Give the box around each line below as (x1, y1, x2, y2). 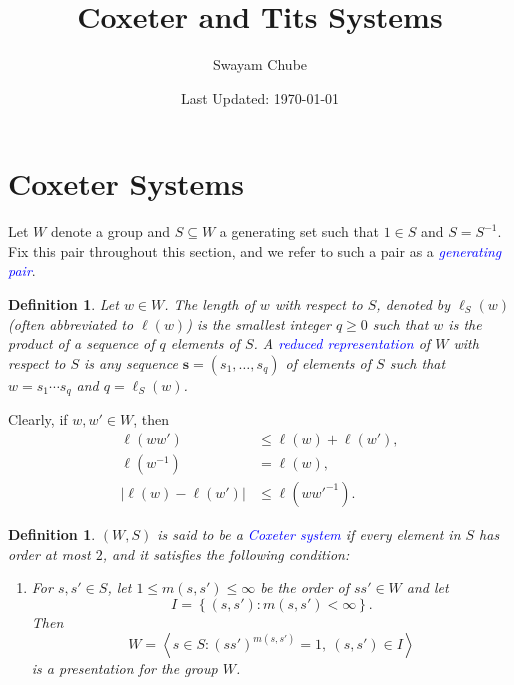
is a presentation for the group (31, 658, 218, 679)
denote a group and (50, 221, 171, 242)
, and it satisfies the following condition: (102, 543, 350, 564)
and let (406, 577, 449, 598)
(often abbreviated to (8, 313, 134, 334)
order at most (8, 543, 91, 564)
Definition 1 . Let (8, 294, 119, 315)
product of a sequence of (8, 333, 155, 354)
